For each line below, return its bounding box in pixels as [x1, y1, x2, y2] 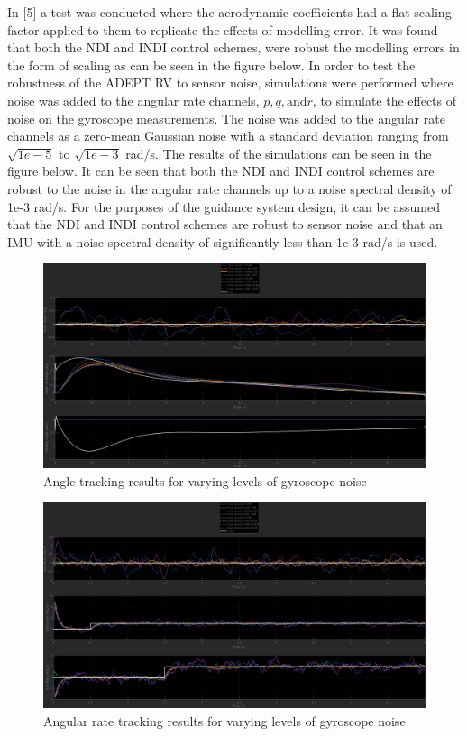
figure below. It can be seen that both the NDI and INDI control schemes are [7, 161, 435, 180]
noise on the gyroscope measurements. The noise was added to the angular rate [7, 108, 445, 127]
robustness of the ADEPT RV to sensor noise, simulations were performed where [7, 73, 453, 92]
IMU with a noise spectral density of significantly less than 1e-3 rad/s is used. [7, 232, 438, 251]
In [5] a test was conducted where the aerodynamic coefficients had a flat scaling [7, 3, 452, 21]
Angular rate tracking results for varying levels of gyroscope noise [43, 711, 406, 730]
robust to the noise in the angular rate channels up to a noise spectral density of [7, 179, 452, 198]
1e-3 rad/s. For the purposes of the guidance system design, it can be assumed [7, 197, 441, 216]
